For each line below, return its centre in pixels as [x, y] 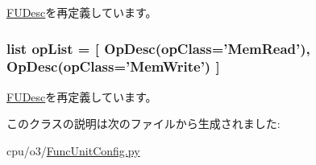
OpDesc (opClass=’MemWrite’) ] [113, 66]
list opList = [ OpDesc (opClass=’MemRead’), [158, 48]
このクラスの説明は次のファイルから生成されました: [143, 124]
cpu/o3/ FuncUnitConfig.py [73, 150]
